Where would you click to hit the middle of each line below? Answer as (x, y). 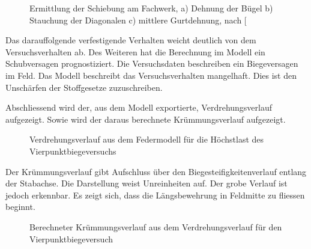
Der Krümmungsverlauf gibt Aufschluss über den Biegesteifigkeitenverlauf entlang (156, 171)
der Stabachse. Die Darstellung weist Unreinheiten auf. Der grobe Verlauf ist (146, 183)
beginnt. (20, 207)
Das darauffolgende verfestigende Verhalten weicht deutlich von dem (131, 40)
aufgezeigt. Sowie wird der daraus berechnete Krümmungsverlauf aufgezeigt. (146, 119)
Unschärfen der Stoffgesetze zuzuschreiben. (84, 87)
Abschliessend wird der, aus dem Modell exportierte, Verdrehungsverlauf (139, 107)
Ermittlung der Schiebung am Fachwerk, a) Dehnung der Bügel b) (151, 8)
